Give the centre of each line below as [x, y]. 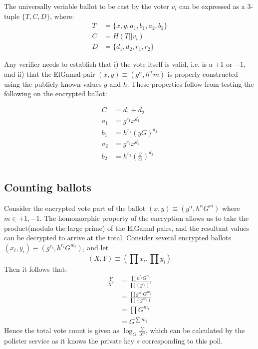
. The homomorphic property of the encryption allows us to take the [144, 218]
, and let [96, 247]
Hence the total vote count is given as [62, 330]
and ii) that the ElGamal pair [50, 74]
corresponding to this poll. [182, 341]
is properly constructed [203, 74]
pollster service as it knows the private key [69, 341]
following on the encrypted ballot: [56, 93]
